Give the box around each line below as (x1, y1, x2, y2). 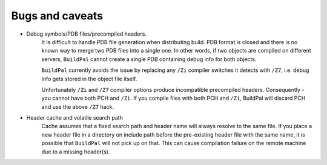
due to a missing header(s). (41, 148, 110, 155)
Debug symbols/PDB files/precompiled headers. (26, 30, 147, 37)
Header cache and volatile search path (26, 114, 124, 121)
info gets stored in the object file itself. (41, 75, 137, 82)
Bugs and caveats (11, 9, 103, 22)
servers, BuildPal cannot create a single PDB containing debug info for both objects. (41, 55, 257, 63)
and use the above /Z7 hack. (41, 103, 114, 110)
